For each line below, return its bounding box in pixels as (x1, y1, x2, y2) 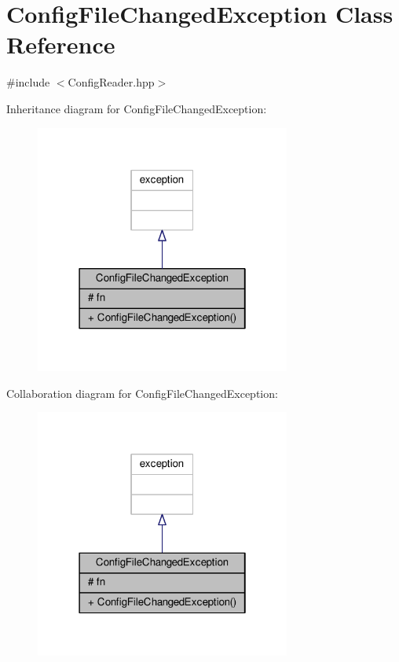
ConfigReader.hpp (68, 74, 155, 90)
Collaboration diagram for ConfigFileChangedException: (6, 384, 278, 401)
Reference (6, 28, 115, 61)
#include (6, 74, 50, 90)
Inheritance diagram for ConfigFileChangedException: (6, 100, 267, 116)
